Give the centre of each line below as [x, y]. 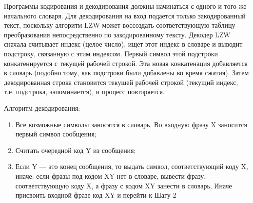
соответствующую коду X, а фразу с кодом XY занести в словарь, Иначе [124, 185]
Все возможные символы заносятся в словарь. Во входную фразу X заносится [131, 124]
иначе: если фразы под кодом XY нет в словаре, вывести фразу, [111, 176]
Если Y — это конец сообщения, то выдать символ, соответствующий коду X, [132, 166]
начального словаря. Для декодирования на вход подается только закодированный [125, 15]
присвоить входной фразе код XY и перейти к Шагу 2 [96, 195]
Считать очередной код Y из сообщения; [76, 150]
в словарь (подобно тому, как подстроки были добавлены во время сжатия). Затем [126, 73]
